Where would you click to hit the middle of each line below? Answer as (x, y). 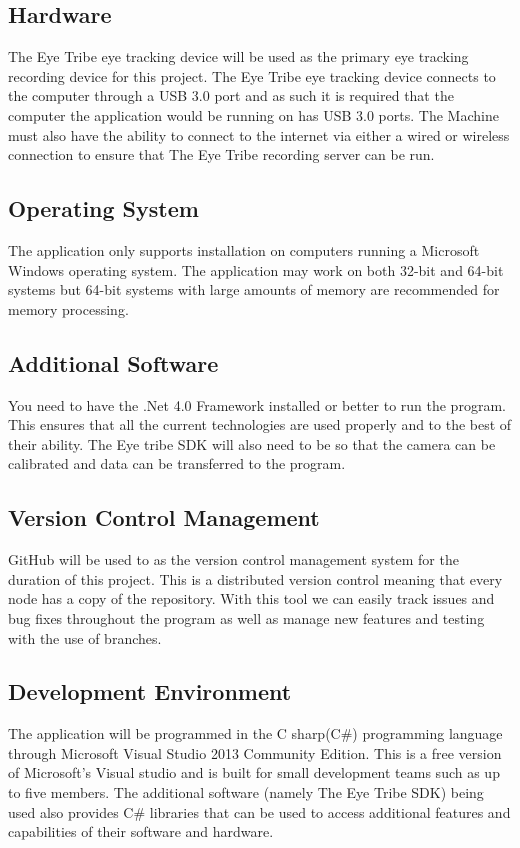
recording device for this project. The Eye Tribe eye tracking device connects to (252, 75)
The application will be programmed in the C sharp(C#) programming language (255, 733)
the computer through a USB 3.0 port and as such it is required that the (231, 95)
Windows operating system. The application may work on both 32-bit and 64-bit (256, 269)
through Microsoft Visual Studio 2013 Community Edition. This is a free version (255, 752)
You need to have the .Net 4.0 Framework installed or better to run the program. (257, 404)
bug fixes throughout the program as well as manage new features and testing (246, 617)
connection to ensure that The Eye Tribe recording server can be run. (221, 154)
